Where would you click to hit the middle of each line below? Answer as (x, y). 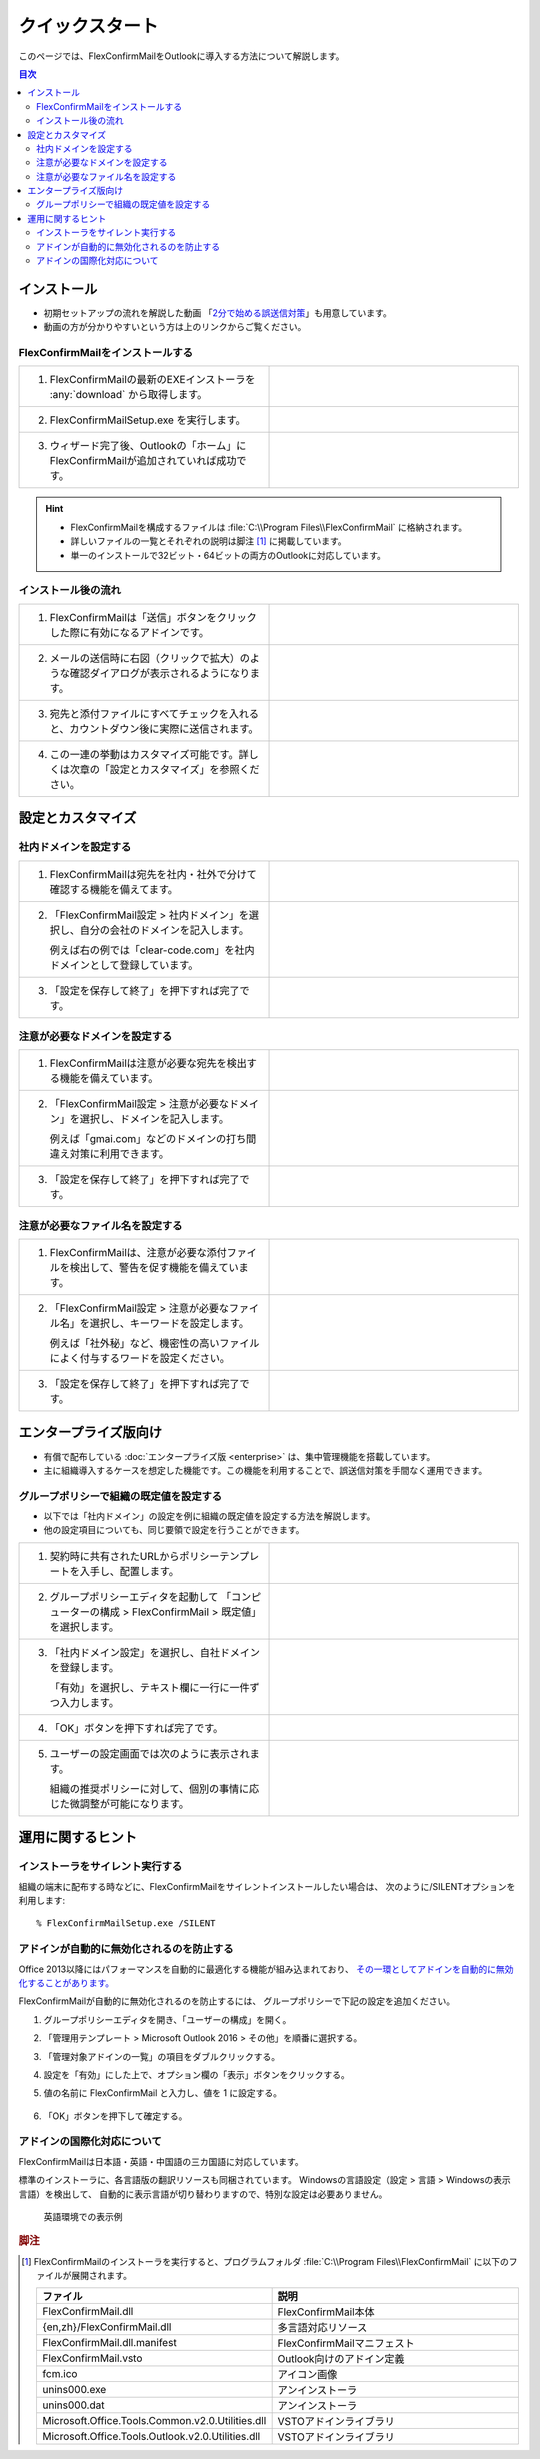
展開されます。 (101, 2276)
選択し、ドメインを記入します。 (154, 1119)
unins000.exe (74, 2390)
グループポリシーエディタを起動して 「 (140, 1597)
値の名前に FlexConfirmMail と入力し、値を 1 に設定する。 (163, 2093)
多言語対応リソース (322, 2328)
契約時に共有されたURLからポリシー (134, 1556)
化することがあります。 (66, 1982)
